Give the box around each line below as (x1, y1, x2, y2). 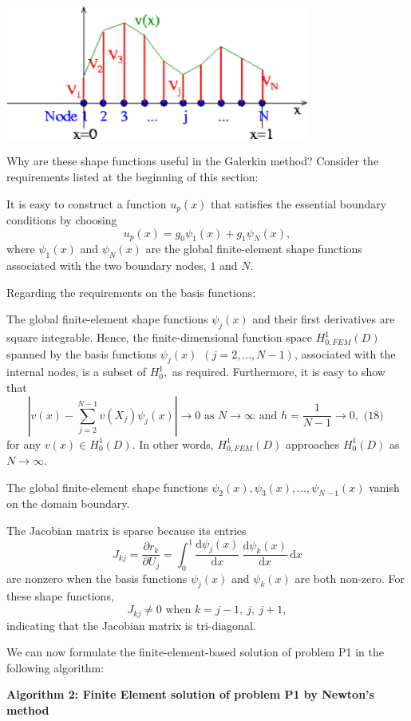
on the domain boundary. (6, 495, 130, 512)
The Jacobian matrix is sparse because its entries (6, 522, 247, 539)
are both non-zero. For (294, 569, 405, 586)
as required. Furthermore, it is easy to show (172, 363, 385, 380)
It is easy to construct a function (6, 195, 167, 212)
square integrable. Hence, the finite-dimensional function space (6, 329, 312, 346)
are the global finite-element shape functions (145, 240, 362, 257)
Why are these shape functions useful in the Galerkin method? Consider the (6, 153, 379, 169)
